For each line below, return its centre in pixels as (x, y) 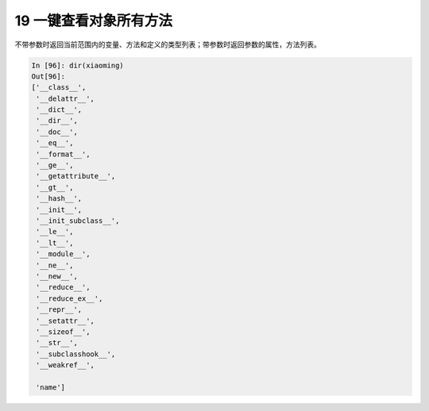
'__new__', (57, 276)
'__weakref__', (66, 365)
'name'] (51, 387)
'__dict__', (59, 110)
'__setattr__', (66, 321)
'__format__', (63, 154)
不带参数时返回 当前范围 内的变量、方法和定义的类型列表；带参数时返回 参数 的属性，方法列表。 (168, 44)
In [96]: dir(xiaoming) (78, 65)
